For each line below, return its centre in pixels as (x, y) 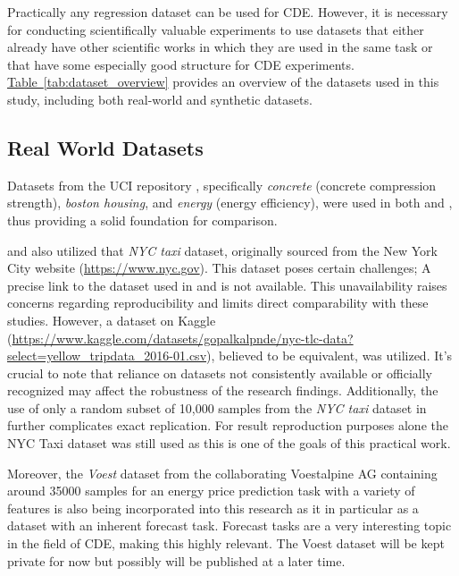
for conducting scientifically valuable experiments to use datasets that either (216, 29)
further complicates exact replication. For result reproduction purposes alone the (228, 425)
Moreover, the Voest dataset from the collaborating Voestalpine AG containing (222, 473)
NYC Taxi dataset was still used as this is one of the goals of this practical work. (229, 443)
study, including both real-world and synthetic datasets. (160, 99)
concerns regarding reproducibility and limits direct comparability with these (218, 303)
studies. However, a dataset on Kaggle (112, 320)
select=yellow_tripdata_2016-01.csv (107, 356)
